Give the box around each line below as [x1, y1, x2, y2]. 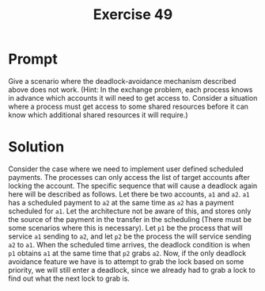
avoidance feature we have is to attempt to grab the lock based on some [8, 256, 244, 266]
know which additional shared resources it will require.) [8, 109, 188, 120]
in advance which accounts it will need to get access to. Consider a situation [8, 93, 258, 102]
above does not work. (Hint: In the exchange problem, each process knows [8, 85, 253, 94]
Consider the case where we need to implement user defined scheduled [8, 164, 244, 174]
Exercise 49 [93, 6, 173, 24]
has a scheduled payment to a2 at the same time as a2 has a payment [8, 197, 235, 207]
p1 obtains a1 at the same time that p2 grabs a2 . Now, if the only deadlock [8, 248, 247, 258]
